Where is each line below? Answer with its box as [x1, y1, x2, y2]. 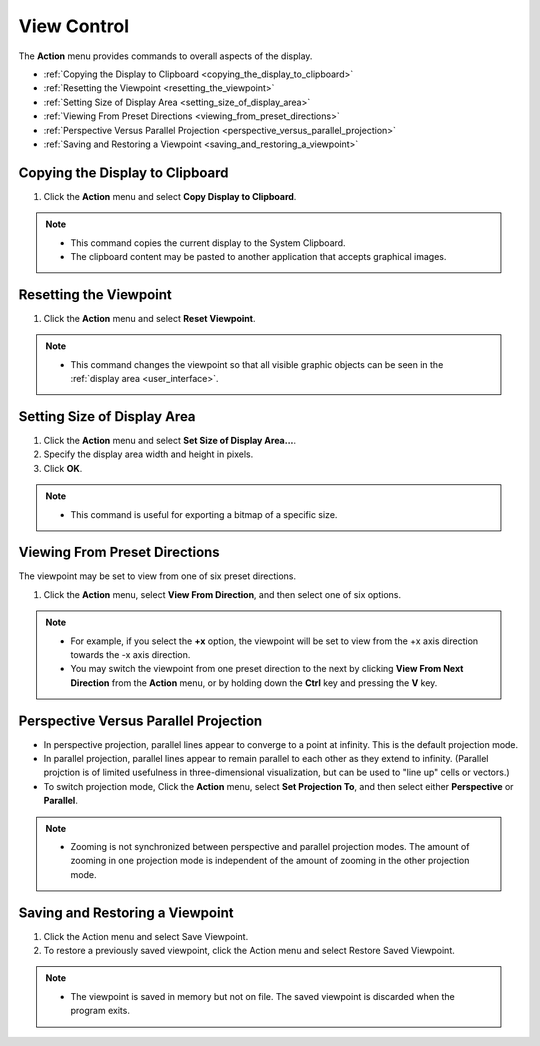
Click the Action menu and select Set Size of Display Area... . [43, 434, 297, 446]
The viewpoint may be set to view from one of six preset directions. [18, 570, 297, 582]
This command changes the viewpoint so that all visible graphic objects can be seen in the [70, 358, 444, 370]
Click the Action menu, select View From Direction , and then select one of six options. [43, 588, 402, 600]
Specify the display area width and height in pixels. [43, 448, 254, 460]
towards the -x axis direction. [70, 648, 191, 660]
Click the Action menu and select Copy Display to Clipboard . [43, 190, 297, 202]
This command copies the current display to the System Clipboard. [70, 236, 346, 249]
